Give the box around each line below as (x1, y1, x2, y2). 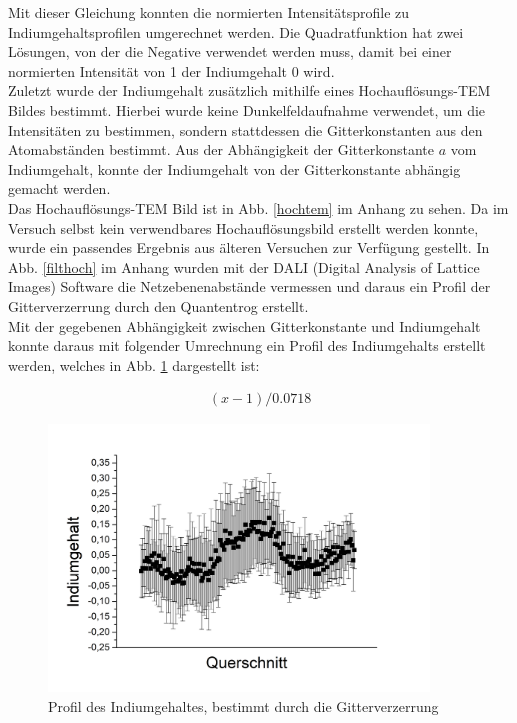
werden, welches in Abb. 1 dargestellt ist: (8, 354, 260, 375)
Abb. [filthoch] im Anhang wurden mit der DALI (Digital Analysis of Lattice (8, 256, 480, 277)
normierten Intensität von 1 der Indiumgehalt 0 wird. (8, 60, 335, 81)
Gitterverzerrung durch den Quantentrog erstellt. (8, 295, 309, 316)
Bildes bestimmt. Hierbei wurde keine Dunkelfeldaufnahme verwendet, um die (8, 99, 486, 120)
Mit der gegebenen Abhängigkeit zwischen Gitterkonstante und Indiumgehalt (8, 315, 481, 336)
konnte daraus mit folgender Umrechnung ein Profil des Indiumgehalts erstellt (8, 335, 486, 356)
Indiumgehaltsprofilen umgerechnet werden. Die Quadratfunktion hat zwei (8, 21, 464, 42)
